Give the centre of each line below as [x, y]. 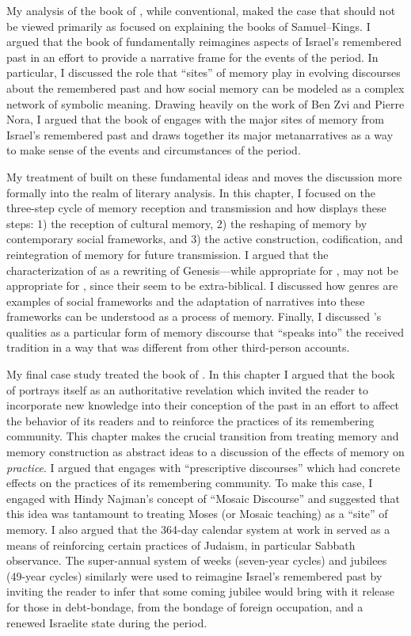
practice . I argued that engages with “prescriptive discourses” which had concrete [204, 467]
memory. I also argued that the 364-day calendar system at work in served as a [198, 529]
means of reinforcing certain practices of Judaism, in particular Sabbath [181, 545]
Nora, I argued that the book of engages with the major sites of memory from [195, 119]
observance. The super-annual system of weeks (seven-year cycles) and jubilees [197, 560]
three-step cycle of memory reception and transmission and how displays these [196, 208]
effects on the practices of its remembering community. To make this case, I [190, 483]
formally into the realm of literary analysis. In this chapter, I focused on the [191, 192]
